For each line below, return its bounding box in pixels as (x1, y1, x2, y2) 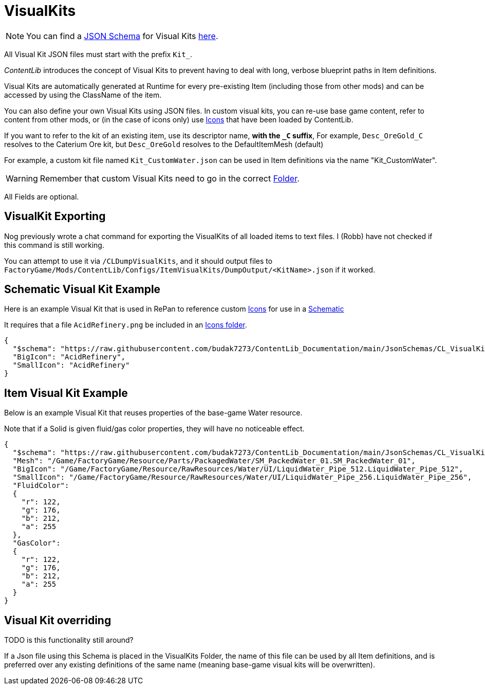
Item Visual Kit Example (4, 386, 128, 400)
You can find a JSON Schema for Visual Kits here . (26, 30, 218, 41)
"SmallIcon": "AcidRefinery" (12, 361, 130, 370)
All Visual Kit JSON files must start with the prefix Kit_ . (4, 49, 193, 59)
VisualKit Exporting (4, 210, 106, 223)
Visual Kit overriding (4, 613, 111, 627)
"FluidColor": (12, 481, 69, 490)
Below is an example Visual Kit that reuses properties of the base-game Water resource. (4, 408, 303, 418)
